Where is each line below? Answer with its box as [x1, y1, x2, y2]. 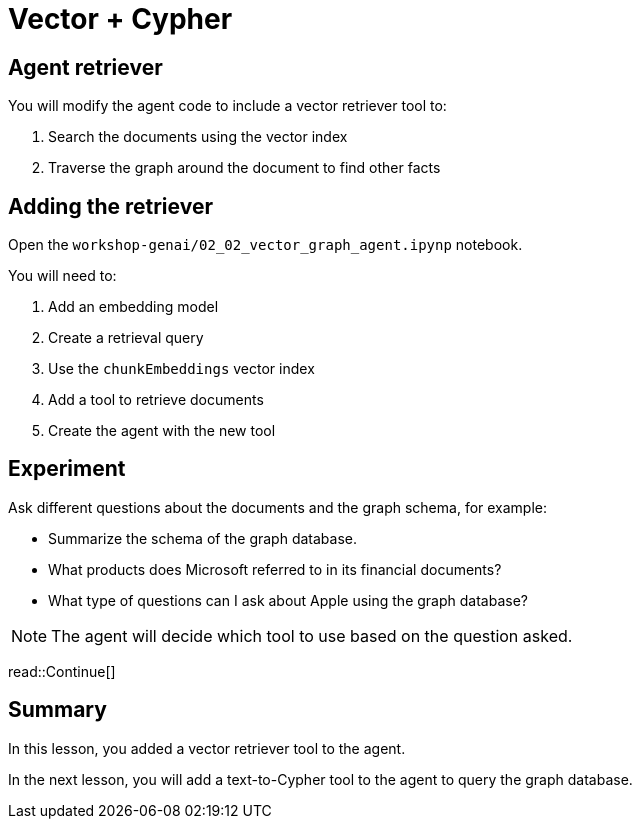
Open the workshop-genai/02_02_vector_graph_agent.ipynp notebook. [8, 236, 523, 254]
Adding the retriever [8, 193, 213, 219]
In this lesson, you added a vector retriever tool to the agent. [8, 739, 406, 757]
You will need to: [8, 267, 117, 285]
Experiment [8, 456, 126, 482]
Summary [8, 697, 107, 723]
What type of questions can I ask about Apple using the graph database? [48, 591, 528, 609]
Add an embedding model [48, 298, 219, 316]
